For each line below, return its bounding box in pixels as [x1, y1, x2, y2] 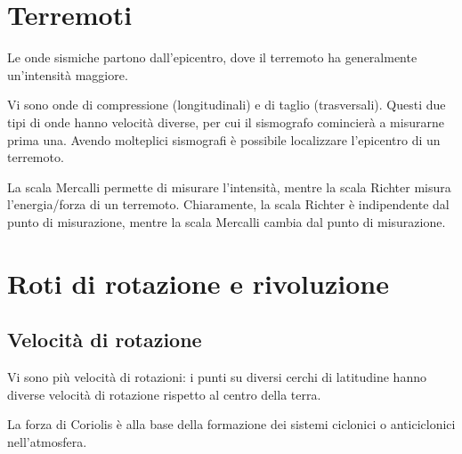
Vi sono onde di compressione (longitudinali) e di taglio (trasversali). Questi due [7, 95, 446, 114]
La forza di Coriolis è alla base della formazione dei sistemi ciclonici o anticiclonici [7, 415, 456, 434]
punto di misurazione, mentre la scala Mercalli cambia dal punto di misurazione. [7, 212, 446, 231]
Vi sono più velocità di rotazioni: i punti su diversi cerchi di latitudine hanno [7, 368, 426, 386]
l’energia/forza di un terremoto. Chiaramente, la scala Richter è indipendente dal [7, 195, 450, 214]
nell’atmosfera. [7, 432, 87, 450]
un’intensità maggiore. [7, 65, 128, 84]
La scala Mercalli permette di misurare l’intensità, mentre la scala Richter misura [7, 177, 451, 196]
